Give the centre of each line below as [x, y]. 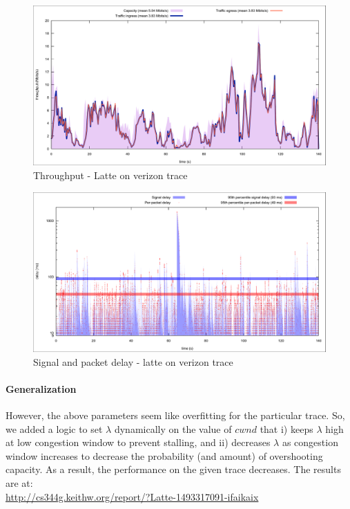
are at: [19, 483]
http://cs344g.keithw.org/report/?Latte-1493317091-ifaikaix [132, 496]
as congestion [310, 442]
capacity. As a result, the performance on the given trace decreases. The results [173, 469]
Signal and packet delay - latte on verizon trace [133, 361]
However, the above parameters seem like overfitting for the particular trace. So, [175, 415]
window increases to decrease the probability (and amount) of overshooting [164, 455]
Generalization [41, 388]
